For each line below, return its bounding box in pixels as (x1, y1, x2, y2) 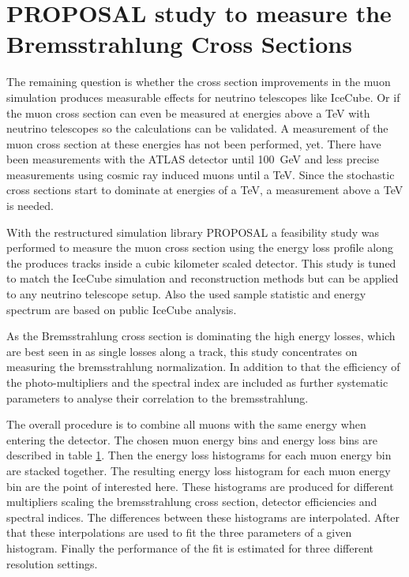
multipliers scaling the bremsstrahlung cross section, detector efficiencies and (6, 493, 377, 510)
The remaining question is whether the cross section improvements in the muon (6, 73, 391, 90)
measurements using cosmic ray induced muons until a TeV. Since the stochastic (6, 166, 395, 182)
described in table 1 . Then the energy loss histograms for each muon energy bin (6, 447, 392, 463)
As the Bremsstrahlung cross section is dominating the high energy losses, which (6, 328, 396, 344)
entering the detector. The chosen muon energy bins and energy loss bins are (6, 431, 377, 448)
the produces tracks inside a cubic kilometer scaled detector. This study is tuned (6, 254, 396, 271)
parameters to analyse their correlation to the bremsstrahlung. (6, 389, 309, 406)
